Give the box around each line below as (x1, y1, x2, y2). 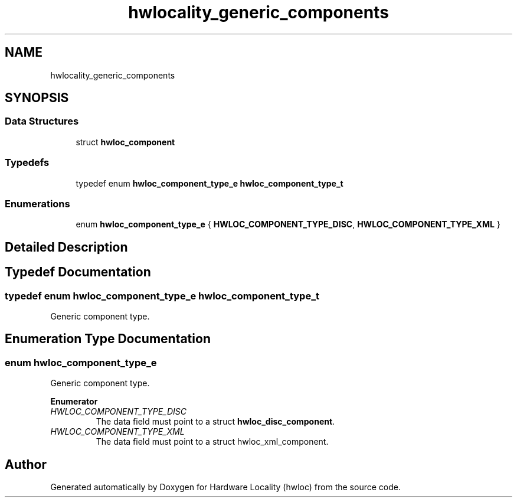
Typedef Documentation (5, 265, 151, 280)
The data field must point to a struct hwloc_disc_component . (96, 416, 335, 427)
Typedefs (5, 157, 50, 169)
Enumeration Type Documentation (5, 331, 211, 347)
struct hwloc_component (76, 136, 175, 147)
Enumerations (5, 197, 70, 210)
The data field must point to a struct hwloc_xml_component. (96, 436, 329, 447)
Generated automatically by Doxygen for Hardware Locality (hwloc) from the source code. (50, 482, 401, 493)
